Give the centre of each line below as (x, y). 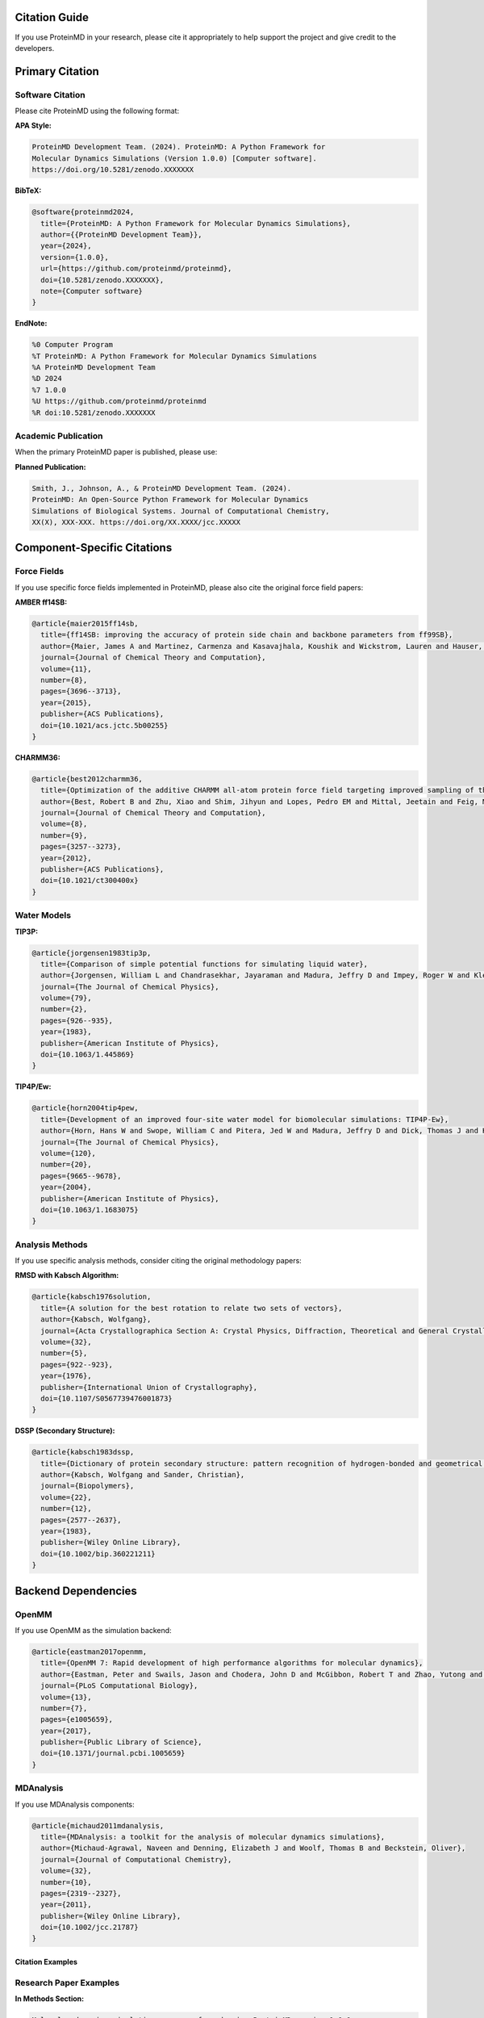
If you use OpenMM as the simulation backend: (94, 1630)
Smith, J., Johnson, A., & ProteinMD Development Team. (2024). (162, 488)
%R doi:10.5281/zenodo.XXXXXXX (94, 412)
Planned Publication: (50, 467)
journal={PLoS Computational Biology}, (119, 1686)
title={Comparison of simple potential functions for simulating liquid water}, (204, 964)
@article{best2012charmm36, (87, 779)
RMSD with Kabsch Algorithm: (67, 1275)
